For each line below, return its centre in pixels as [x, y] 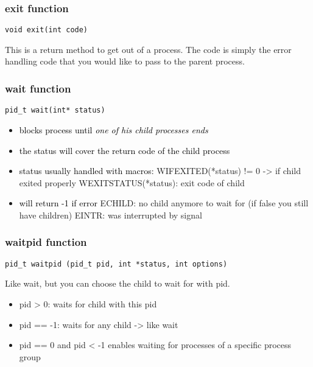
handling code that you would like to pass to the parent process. [125, 61]
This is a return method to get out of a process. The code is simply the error [148, 49]
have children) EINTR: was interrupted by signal [111, 215]
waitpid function [46, 242]
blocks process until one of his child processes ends [114, 129]
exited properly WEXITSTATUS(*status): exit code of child [132, 182]
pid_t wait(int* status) [55, 110]
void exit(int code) [47, 30]
